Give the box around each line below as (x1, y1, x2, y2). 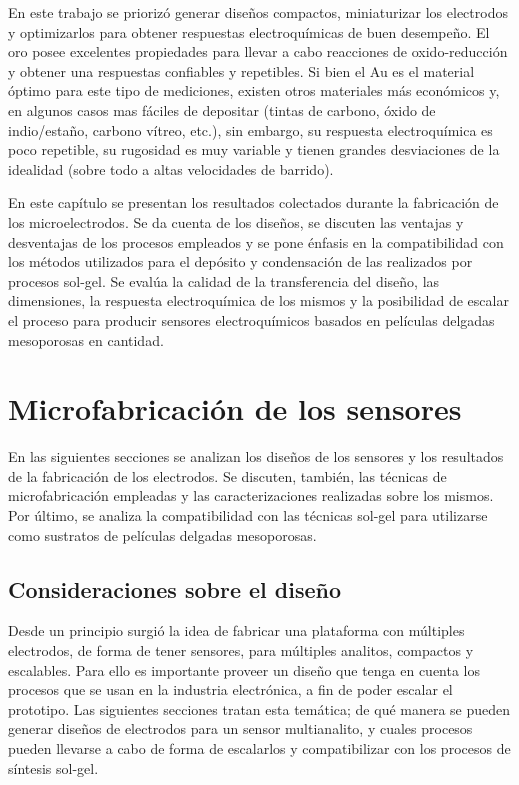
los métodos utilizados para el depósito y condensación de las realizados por (8, 251, 473, 272)
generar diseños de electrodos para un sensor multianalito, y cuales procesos (8, 718, 473, 739)
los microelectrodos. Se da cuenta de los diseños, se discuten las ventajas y (8, 211, 464, 232)
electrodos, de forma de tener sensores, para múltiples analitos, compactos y (8, 639, 474, 660)
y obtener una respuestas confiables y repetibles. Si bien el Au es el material (8, 60, 475, 81)
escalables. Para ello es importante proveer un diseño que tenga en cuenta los (8, 659, 481, 680)
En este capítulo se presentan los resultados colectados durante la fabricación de (8, 192, 499, 213)
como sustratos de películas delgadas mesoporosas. (8, 524, 317, 545)
